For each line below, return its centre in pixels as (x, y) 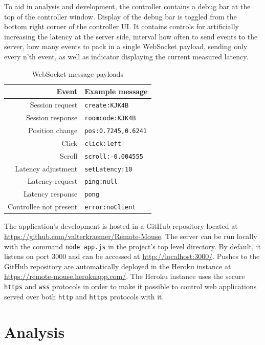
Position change (53, 130)
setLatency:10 (108, 169)
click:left (103, 144)
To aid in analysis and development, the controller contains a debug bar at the (127, 6)
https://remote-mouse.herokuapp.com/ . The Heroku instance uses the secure (125, 276)
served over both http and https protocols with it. (84, 296)
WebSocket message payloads (78, 73)
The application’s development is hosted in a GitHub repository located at (121, 226)
